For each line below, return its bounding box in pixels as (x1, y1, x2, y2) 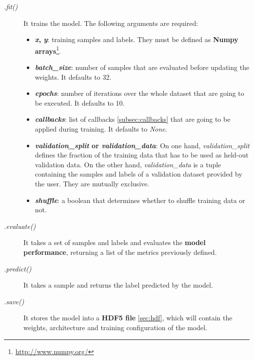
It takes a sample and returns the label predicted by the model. (23, 280, 213, 290)
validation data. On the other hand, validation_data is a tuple (35, 159, 221, 169)
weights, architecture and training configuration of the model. (23, 322, 208, 332)
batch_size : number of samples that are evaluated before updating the (35, 62, 250, 72)
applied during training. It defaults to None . (35, 124, 167, 134)
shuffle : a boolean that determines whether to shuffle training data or (35, 195, 245, 205)
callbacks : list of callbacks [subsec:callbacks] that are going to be (35, 114, 231, 124)
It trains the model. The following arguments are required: (23, 18, 198, 28)
